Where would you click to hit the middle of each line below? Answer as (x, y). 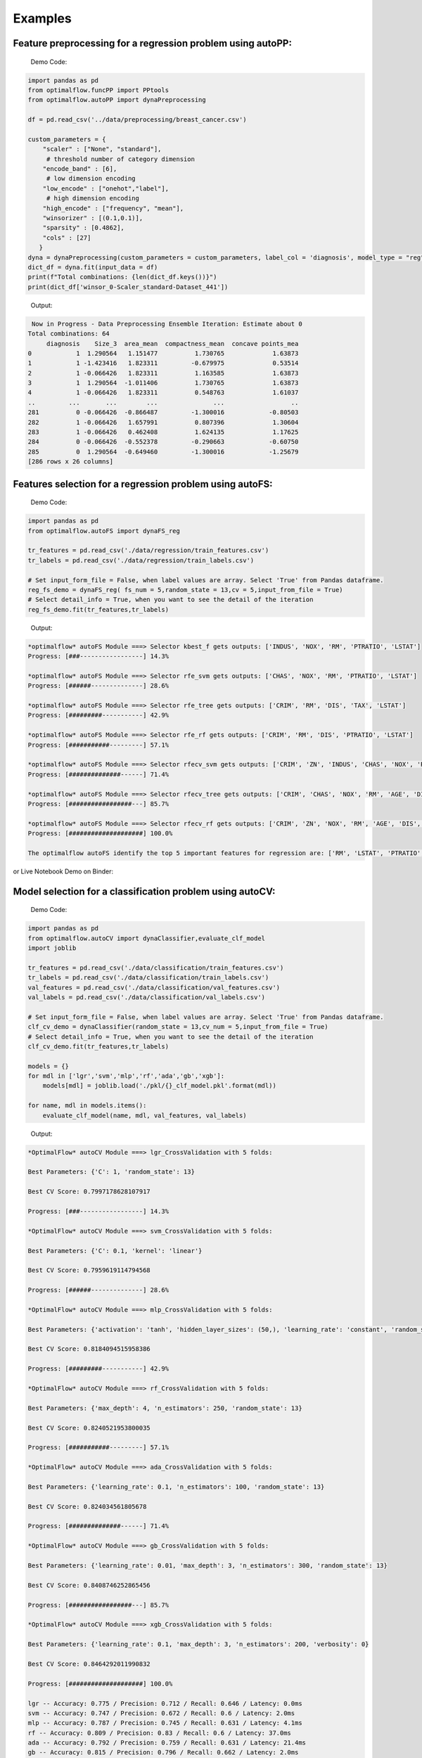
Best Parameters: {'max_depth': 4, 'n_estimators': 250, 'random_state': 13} (165, 1408)
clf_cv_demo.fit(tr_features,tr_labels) (98, 1046)
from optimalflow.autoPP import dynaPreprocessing (117, 100)
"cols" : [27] (67, 238)
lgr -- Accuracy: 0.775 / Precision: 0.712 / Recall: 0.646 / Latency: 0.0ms (165, 1703)
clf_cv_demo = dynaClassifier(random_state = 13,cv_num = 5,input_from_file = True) (178, 1027)
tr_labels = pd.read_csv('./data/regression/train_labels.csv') (141, 560)
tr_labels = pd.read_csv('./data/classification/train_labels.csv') (148, 978)
